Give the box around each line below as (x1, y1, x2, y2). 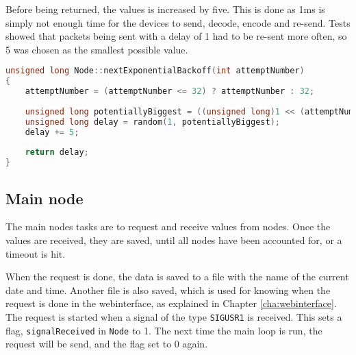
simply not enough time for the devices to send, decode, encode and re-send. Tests (5, 15, 351, 29)
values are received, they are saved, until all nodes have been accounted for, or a (5, 232, 342, 247)
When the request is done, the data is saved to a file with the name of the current (5, 269, 349, 284)
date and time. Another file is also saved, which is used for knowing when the (5, 282, 331, 297)
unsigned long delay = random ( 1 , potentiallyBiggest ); (25, 117, 281, 127)
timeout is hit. (5, 246, 66, 260)
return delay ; (25, 147, 89, 158)
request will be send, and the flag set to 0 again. (5, 336, 208, 351)
